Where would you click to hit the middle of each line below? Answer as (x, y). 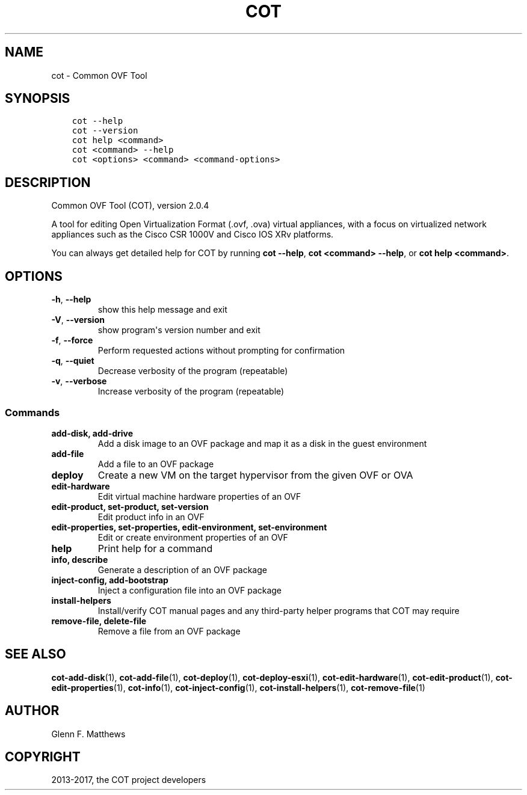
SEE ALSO (35, 654)
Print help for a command (155, 548)
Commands (32, 412)
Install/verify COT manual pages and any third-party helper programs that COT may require (279, 610)
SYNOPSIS (38, 99)
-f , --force (72, 340)
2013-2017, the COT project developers (129, 780)
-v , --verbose (79, 381)
